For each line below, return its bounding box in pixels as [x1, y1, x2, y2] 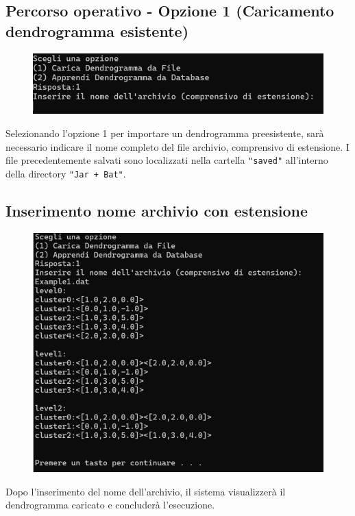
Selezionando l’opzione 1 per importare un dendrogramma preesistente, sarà [5, 125, 324, 140]
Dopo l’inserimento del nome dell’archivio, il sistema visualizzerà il [5, 484, 286, 498]
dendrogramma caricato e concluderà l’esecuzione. [5, 497, 215, 512]
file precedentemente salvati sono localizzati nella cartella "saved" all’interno [5, 153, 328, 167]
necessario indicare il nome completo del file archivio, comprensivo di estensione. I [5, 139, 350, 153]
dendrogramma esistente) [5, 20, 189, 41]
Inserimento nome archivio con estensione [5, 199, 308, 221]
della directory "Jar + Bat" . [5, 166, 126, 180]
